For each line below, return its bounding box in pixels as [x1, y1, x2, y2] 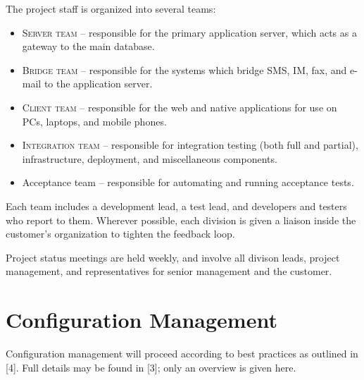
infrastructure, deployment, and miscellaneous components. [22, 151, 277, 166]
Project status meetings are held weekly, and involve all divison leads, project [6, 250, 340, 264]
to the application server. [44, 76, 153, 91]
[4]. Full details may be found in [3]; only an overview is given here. [6, 360, 296, 374]
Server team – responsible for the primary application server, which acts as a [22, 25, 357, 39]
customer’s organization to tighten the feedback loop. [6, 226, 235, 241]
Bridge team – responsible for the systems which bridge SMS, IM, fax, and [22, 62, 347, 77]
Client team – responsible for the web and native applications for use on [22, 99, 337, 114]
